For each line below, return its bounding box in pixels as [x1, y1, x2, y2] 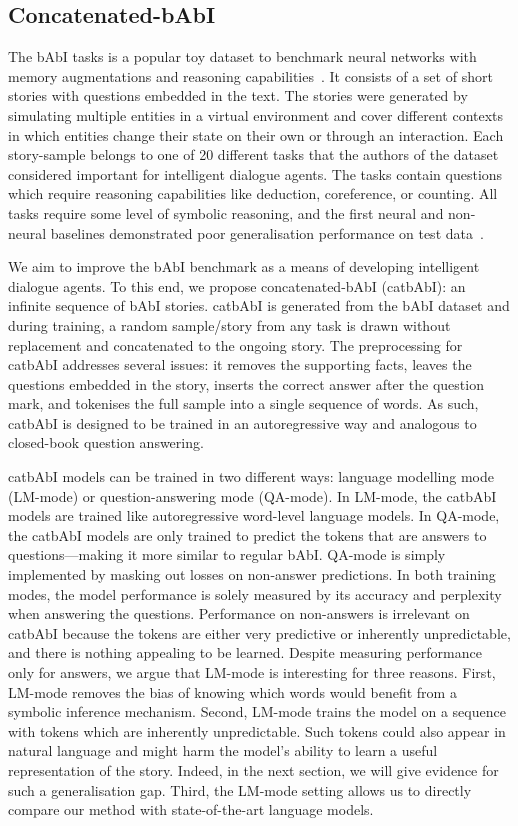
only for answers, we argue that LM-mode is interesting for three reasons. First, [8, 662, 496, 683]
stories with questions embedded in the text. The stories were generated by [8, 85, 468, 106]
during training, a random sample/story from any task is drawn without [8, 314, 451, 335]
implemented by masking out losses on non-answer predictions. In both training [8, 564, 496, 585]
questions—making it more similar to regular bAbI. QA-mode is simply [8, 544, 446, 565]
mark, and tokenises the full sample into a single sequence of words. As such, [8, 393, 479, 414]
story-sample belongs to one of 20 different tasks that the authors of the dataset [8, 144, 499, 165]
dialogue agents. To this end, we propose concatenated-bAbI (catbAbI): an [8, 275, 466, 296]
